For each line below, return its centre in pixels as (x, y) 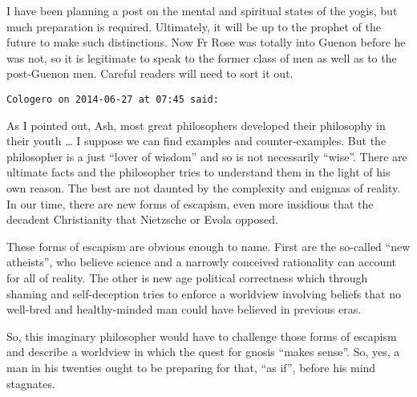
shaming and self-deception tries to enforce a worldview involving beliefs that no (204, 293)
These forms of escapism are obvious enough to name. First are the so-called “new (208, 246)
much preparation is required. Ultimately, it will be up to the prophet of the (194, 26)
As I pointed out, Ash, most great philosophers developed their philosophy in (196, 125)
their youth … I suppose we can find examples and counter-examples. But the (196, 141)
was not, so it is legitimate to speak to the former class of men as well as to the (202, 57)
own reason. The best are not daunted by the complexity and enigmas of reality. (204, 188)
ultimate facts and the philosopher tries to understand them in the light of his (198, 172)
